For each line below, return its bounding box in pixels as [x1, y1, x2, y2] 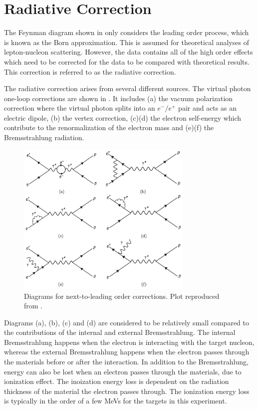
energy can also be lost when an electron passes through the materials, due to [4, 366, 242, 376]
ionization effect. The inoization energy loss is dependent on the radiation [4, 376, 229, 386]
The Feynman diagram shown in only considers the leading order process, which [4, 27, 249, 38]
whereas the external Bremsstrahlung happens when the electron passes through [4, 346, 250, 357]
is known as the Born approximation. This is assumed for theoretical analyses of [4, 37, 249, 47]
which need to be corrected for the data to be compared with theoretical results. [4, 56, 250, 67]
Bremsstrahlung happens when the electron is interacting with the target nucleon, [4, 336, 255, 347]
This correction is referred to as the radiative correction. [4, 66, 176, 77]
